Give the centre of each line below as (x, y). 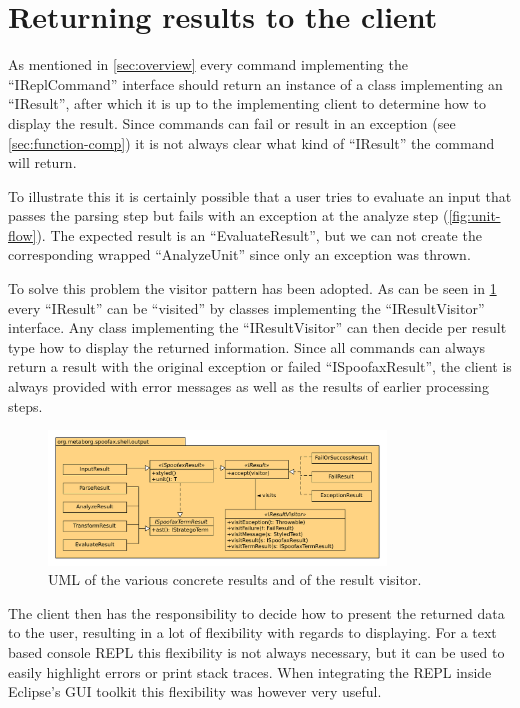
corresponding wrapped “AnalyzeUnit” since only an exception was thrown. (239, 254)
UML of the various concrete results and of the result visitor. (235, 579)
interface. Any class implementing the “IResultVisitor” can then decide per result (257, 327)
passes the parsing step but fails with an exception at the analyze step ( (228, 215)
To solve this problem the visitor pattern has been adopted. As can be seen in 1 (252, 288)
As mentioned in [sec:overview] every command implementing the (208, 64)
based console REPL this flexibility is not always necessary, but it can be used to (256, 652)
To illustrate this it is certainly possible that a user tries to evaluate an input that (260, 195)
